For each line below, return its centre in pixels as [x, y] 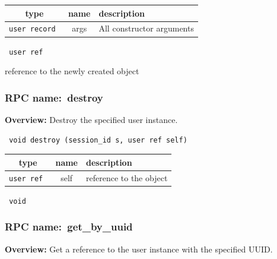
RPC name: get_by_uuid [69, 227]
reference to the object [127, 177]
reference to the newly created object [72, 71]
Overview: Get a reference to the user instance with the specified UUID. [139, 249]
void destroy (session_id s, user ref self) [98, 140]
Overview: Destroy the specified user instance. [91, 119]
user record [32, 29]
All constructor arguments [146, 28]
